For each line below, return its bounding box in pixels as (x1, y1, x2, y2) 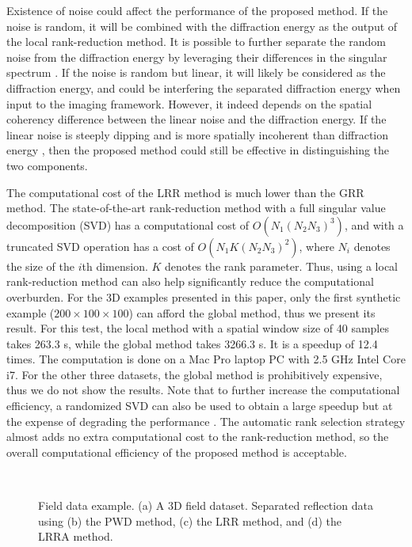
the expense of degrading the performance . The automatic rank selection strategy (6, 412, 406, 429)
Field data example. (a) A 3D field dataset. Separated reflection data (38, 497, 373, 514)
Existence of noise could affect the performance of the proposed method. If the (6, 2, 388, 18)
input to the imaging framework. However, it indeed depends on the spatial (6, 95, 372, 112)
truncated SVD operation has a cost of (6, 237, 194, 254)
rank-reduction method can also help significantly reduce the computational (6, 273, 374, 290)
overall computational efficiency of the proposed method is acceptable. (6, 443, 347, 460)
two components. (6, 157, 88, 173)
